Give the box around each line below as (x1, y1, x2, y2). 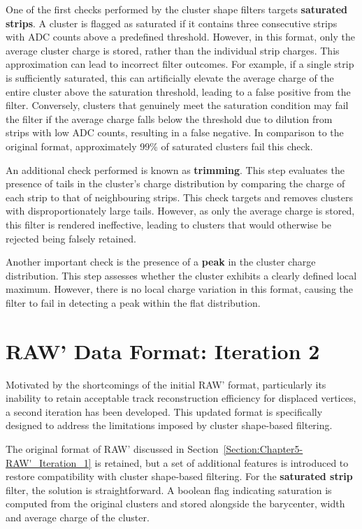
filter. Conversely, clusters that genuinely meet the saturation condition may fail (6, 98, 349, 113)
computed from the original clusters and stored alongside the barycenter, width (6, 496, 345, 511)
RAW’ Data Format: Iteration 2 (6, 336, 320, 365)
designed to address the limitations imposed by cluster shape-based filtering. (6, 418, 333, 433)
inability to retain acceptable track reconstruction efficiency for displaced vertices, (6, 391, 356, 405)
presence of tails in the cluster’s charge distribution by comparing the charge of (6, 176, 345, 191)
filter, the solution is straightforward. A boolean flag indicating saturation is (6, 482, 332, 497)
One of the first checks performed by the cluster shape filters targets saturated (6, 2, 348, 16)
